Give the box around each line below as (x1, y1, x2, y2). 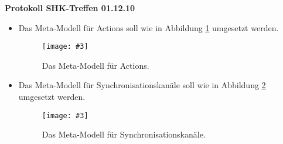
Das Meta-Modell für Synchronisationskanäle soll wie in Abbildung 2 (18, 79, 266, 91)
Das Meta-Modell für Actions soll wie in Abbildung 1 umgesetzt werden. (18, 21, 279, 34)
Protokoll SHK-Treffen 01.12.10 (5, 2, 135, 14)
